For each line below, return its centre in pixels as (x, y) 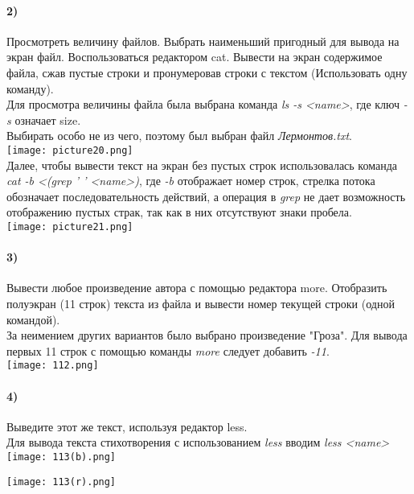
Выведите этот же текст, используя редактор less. (127, 426)
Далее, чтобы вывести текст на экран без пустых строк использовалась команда (202, 165)
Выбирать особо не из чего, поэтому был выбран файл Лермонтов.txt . (180, 136)
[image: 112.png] (53, 366)
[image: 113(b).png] (61, 457)
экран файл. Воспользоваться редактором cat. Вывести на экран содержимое (195, 57)
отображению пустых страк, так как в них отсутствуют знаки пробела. (179, 212)
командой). (33, 319)
